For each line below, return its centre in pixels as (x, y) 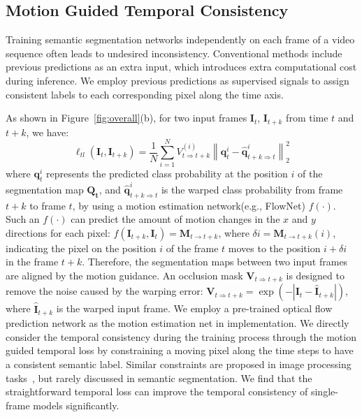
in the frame (32, 262)
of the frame (192, 248)
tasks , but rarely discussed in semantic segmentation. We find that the (159, 378)
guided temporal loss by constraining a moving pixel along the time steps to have (180, 350)
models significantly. (76, 405)
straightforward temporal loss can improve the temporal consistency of (157, 392)
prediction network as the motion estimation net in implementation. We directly (178, 323)
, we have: (48, 132)
